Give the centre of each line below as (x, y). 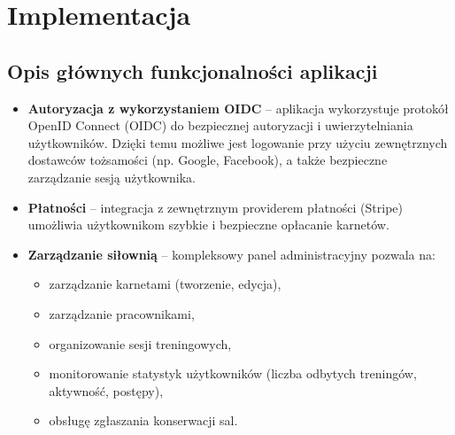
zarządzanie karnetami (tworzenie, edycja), (165, 284)
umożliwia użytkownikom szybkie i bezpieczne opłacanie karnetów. (208, 225)
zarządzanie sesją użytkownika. (112, 177)
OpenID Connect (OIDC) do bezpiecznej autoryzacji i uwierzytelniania (220, 125)
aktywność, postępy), (106, 390)
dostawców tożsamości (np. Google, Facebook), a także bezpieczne (208, 160)
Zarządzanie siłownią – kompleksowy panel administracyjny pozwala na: (231, 254)
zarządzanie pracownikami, (122, 313)
